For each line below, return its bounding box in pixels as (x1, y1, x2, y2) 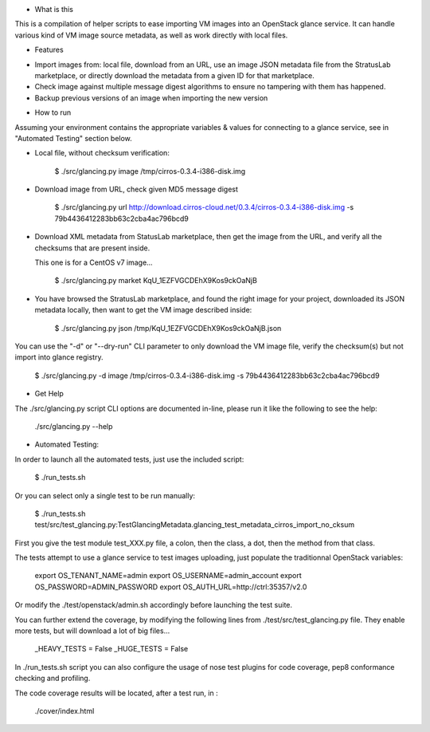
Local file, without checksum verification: (34, 148, 170, 158)
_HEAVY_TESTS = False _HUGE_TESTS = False (34, 644, 189, 654)
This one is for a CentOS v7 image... (34, 258, 153, 267)
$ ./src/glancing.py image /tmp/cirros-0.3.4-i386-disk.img (54, 166, 246, 175)
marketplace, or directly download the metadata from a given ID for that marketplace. (34, 70, 315, 80)
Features (34, 45, 64, 55)
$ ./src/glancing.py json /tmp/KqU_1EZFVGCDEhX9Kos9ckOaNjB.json (54, 323, 282, 333)
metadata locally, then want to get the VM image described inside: (34, 305, 252, 315)
